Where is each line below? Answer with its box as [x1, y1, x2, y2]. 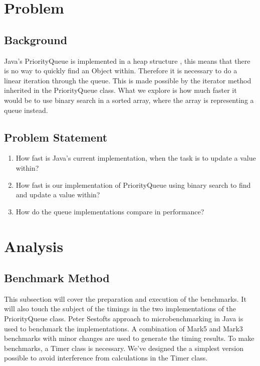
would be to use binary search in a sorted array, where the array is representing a [4, 94, 254, 105]
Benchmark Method [4, 270, 110, 286]
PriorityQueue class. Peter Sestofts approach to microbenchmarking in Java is [4, 313, 243, 324]
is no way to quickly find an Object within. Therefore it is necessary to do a [4, 65, 237, 76]
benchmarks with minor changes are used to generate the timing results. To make [4, 333, 254, 343]
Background [4, 32, 68, 47]
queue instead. [4, 104, 48, 115]
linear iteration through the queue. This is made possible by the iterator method [4, 75, 251, 85]
